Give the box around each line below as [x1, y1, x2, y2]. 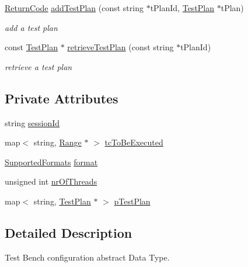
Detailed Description [5, 223, 132, 241]
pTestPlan [114, 195, 151, 207]
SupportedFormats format [5, 155, 98, 168]
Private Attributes [5, 89, 118, 107]
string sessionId [5, 116, 60, 129]
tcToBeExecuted [104, 136, 163, 148]
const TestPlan [5, 41, 58, 53]
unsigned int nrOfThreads [5, 175, 97, 188]
